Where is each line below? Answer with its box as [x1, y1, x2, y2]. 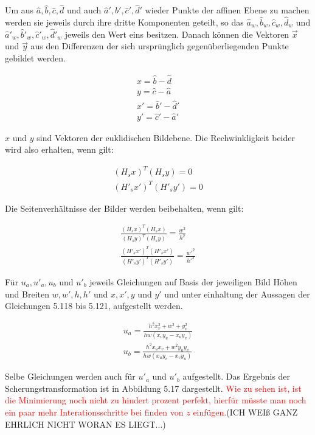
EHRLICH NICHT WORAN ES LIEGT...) [5, 417, 166, 430]
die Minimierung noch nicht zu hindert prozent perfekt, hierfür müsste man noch [5, 394, 306, 406]
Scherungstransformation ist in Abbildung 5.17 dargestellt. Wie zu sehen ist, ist [5, 381, 302, 394]
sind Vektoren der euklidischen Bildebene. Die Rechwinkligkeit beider [36, 131, 295, 144]
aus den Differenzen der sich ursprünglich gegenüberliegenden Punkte [30, 40, 289, 52]
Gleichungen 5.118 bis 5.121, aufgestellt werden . [5, 299, 183, 312]
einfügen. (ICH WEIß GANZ [193, 405, 298, 418]
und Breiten [5, 287, 49, 300]
